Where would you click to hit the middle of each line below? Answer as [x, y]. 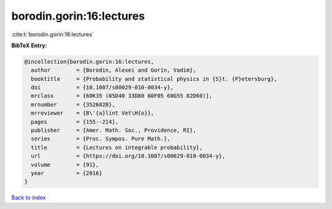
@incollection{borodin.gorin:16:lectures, [89, 62]
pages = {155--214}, [75, 122]
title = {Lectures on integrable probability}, [117, 147]
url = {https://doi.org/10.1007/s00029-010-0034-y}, [128, 156]
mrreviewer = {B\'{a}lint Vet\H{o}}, [93, 113]
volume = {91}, [65, 165]
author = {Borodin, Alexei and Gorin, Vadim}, [114, 70]
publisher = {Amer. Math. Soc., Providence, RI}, [114, 131]
